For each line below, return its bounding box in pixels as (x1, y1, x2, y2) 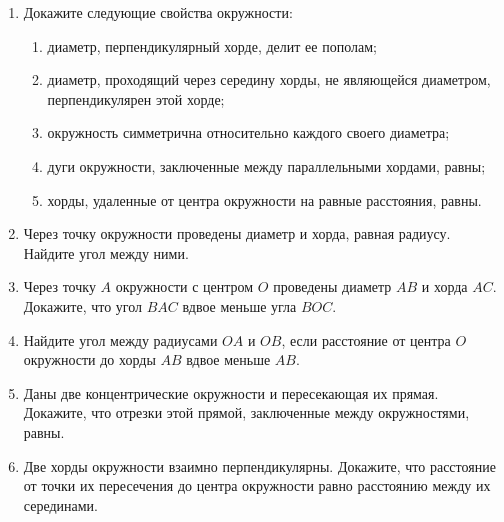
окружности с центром (115, 276, 254, 297)
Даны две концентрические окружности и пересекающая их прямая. (23, 382, 439, 403)
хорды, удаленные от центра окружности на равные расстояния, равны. (47, 189, 482, 210)
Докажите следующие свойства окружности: (23, 2, 293, 22)
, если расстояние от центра (281, 329, 451, 350)
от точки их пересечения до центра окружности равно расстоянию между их (23, 475, 491, 496)
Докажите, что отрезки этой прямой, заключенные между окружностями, (23, 402, 470, 423)
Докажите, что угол (23, 295, 143, 316)
